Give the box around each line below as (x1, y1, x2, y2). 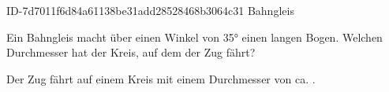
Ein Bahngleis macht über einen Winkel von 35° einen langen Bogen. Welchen (6, 28, 383, 45)
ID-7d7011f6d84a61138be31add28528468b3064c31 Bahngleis (6, 2, 294, 18)
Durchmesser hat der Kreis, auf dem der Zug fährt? (6, 44, 256, 61)
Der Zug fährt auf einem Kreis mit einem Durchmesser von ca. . (6, 70, 316, 86)
